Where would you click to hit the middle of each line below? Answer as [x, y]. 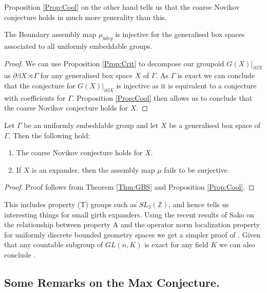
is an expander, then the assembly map [93, 169]
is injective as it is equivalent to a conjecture [186, 85]
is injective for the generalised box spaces [180, 34]
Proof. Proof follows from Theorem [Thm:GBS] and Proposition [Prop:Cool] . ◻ [129, 187]
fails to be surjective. [197, 169]
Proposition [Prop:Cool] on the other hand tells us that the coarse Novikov [122, 7]
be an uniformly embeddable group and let [91, 125]
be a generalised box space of [215, 125]
